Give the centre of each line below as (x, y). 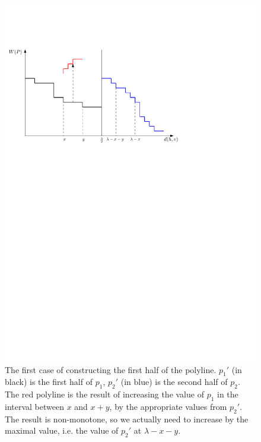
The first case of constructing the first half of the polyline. (111, 369)
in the (228, 394)
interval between (34, 406)
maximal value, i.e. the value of (62, 430)
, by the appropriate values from (168, 406)
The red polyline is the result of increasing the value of (104, 394)
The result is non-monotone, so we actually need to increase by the (127, 419)
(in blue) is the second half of (174, 382)
